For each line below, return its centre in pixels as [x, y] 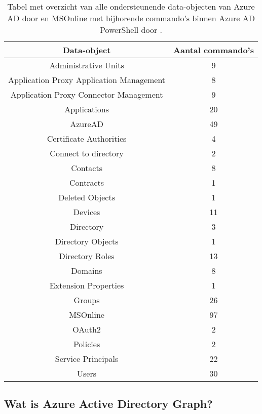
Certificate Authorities [87, 138]
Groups [87, 300]
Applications [87, 109]
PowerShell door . [131, 30]
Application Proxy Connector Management [87, 94]
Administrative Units [87, 65]
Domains [87, 271]
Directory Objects [87, 241]
